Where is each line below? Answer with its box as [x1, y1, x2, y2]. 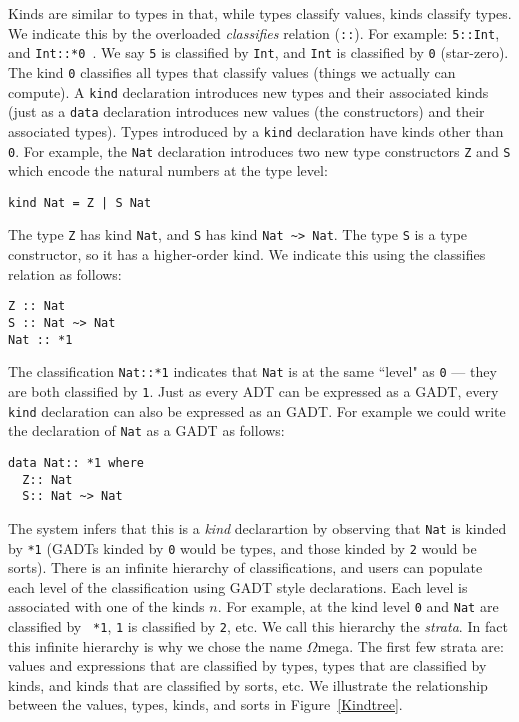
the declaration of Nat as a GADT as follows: [8, 420, 285, 441]
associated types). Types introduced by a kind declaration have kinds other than [8, 120, 504, 141]
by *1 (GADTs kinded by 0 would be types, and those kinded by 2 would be [8, 537, 477, 558]
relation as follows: [8, 263, 122, 284]
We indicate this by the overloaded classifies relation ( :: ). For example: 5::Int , [8, 22, 500, 43]
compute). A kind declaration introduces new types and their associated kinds [8, 81, 489, 102]
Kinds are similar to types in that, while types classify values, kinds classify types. [8, 3, 512, 23]
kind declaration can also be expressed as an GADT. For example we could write [8, 400, 506, 421]
